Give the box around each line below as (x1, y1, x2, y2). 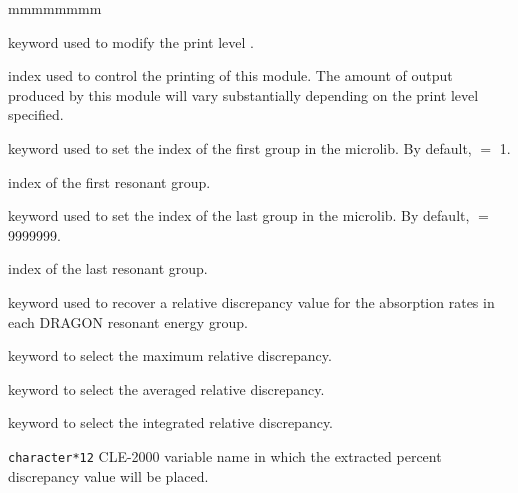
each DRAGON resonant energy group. (8, 311, 248, 332)
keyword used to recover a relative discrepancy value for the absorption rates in (8, 291, 495, 312)
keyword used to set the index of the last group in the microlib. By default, (8, 205, 470, 226)
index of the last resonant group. (8, 258, 208, 279)
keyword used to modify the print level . (8, 31, 254, 52)
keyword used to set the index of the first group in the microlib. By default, (8, 137, 472, 158)
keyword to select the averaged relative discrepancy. (8, 378, 325, 399)
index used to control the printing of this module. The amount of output (8, 65, 453, 86)
